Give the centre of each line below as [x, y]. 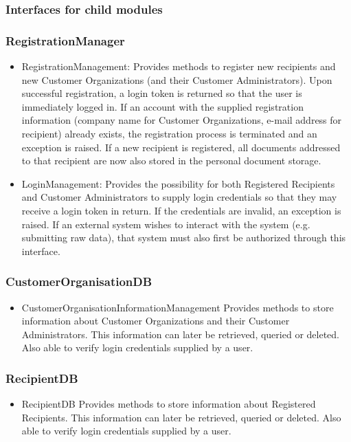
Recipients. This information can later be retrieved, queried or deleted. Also [181, 417]
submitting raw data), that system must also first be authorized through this [184, 237]
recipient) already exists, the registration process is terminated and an [169, 134]
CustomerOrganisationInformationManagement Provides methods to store [178, 307]
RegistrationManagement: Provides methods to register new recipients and [179, 66]
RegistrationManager [65, 40]
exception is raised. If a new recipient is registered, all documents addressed [181, 147]
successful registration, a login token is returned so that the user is [162, 93]
